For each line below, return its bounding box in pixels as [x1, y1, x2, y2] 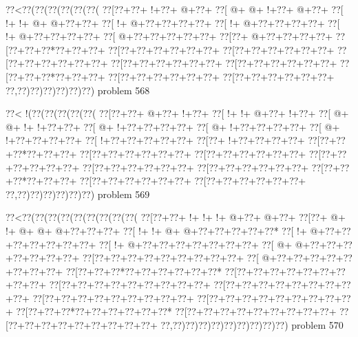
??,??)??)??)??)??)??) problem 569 [6, 186, 150, 201]
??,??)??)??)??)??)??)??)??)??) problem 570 [160, 318, 344, 332]
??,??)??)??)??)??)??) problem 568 [6, 83, 150, 97]
